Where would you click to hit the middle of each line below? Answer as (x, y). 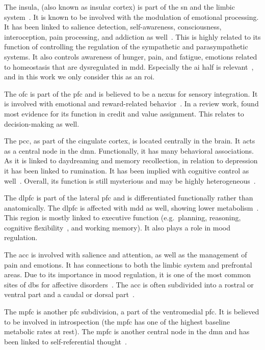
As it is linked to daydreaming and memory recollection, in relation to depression (131, 161)
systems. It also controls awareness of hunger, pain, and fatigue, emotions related (131, 56)
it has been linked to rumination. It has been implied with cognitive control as (127, 170)
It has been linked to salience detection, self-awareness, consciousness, (113, 27)
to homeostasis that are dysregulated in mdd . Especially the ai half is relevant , (129, 66)
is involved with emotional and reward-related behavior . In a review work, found (131, 104)
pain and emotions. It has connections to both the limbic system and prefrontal (128, 264)
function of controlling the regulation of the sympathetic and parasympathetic (126, 47)
